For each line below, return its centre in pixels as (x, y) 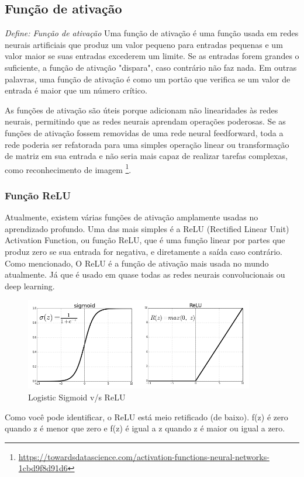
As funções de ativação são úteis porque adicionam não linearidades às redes (141, 110)
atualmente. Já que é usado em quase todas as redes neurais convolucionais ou (145, 274)
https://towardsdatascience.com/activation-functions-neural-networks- (144, 456)
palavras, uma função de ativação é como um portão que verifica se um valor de (148, 79)
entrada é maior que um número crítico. (76, 90)
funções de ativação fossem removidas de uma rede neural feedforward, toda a (144, 132)
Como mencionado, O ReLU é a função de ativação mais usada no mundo (137, 263)
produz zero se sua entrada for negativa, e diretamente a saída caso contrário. (144, 251)
